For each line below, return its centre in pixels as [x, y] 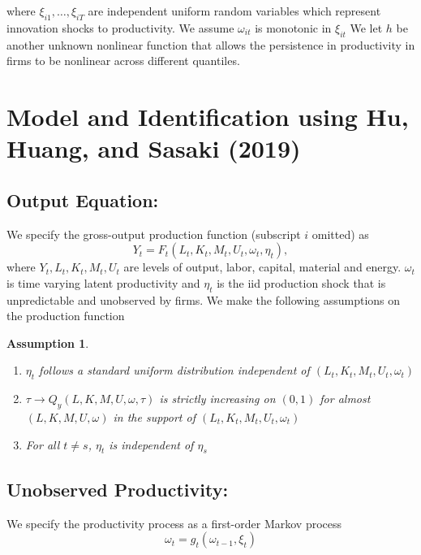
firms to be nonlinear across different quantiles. [123, 61]
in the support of [154, 416]
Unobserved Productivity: [118, 489]
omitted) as [340, 234]
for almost [345, 399]
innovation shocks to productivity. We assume [120, 27]
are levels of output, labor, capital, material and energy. [262, 267]
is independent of [151, 444]
